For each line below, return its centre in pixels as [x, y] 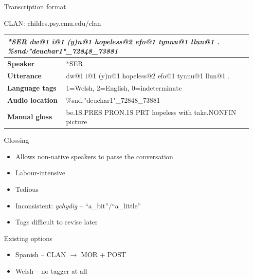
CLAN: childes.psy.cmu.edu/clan [53, 23]
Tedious [27, 189]
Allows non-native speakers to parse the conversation [94, 156]
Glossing [17, 140]
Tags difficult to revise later [56, 222]
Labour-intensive [40, 173]
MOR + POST [104, 254]
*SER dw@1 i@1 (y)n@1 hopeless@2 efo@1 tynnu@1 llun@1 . [113, 41]
